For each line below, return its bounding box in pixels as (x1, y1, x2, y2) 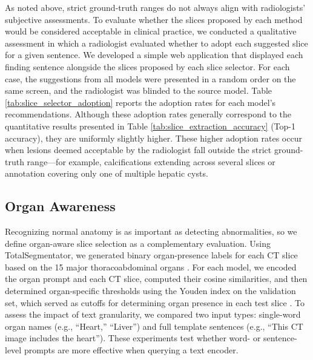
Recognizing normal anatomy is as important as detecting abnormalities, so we (5, 225, 297, 238)
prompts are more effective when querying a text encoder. (24, 344, 239, 356)
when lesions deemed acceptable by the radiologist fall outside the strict (5, 143, 272, 156)
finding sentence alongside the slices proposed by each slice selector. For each (5, 60, 290, 73)
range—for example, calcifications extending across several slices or (27, 155, 275, 168)
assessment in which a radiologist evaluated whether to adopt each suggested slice (5, 36, 308, 49)
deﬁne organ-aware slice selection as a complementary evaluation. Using (5, 237, 271, 249)
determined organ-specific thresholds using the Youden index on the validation (5, 284, 296, 297)
